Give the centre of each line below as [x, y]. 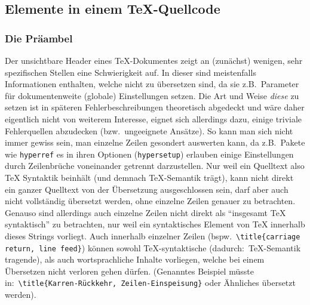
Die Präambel [39, 38]
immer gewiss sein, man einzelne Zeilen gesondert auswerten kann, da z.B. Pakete [155, 142]
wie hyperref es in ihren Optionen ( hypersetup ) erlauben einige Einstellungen [149, 154]
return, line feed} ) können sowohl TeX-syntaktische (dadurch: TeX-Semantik [153, 247]
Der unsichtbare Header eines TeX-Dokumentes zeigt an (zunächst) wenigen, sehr [154, 60]
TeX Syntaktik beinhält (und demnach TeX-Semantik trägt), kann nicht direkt [149, 177]
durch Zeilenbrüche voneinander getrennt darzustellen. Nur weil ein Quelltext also [155, 166]
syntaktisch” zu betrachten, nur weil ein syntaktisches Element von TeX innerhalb [155, 224]
